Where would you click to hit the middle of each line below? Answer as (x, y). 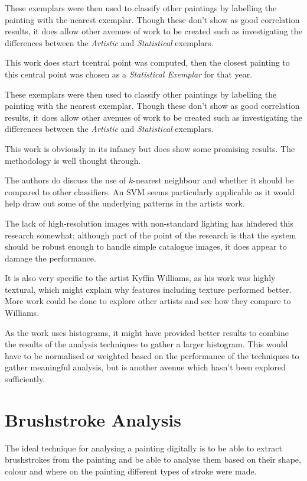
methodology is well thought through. (73, 160)
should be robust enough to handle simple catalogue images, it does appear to (146, 246)
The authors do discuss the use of (66, 180)
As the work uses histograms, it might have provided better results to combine (147, 332)
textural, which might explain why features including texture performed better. (148, 289)
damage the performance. (50, 258)
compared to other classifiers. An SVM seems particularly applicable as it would (150, 191)
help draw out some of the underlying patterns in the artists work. (125, 203)
